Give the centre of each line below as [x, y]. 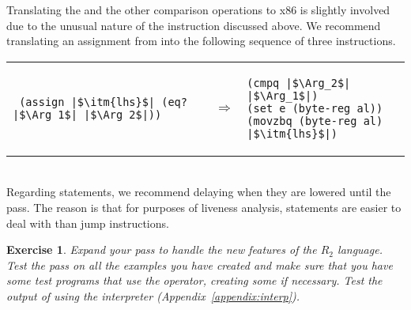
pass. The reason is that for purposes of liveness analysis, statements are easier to [204, 207]
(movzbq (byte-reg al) [315, 121]
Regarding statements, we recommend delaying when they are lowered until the [199, 192]
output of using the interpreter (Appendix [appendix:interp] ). [153, 295]
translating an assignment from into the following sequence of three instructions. [201, 41]
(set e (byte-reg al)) [315, 108]
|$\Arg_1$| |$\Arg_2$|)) [87, 114]
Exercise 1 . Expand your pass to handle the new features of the [162, 250]
